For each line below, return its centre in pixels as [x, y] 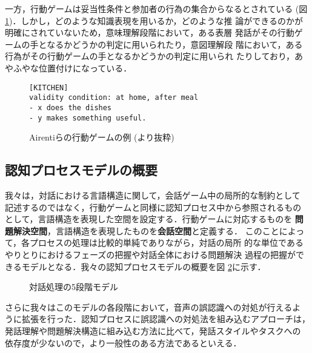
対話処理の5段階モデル [74, 287]
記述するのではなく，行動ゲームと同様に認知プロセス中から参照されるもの [153, 207]
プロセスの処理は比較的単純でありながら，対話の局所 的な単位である [167, 242]
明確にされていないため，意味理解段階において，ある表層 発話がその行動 [150, 32]
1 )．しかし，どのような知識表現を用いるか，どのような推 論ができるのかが [154, 20]
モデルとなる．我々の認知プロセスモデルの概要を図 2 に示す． [144, 266]
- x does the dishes [71, 107]
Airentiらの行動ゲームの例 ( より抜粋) [102, 137]
